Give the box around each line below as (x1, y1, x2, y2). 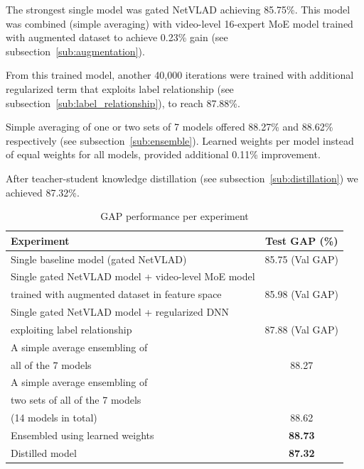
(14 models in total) (11, 410, 97, 425)
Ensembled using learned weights (11, 428, 154, 442)
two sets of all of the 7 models (11, 392, 141, 407)
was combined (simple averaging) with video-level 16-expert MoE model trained (6, 16, 353, 31)
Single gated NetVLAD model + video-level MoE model (11, 269, 255, 284)
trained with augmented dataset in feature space (11, 287, 222, 302)
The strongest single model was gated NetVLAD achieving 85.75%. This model (6, 2, 350, 16)
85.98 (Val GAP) (264, 287, 338, 302)
